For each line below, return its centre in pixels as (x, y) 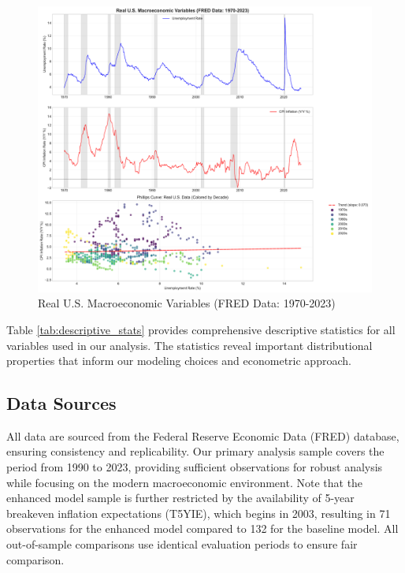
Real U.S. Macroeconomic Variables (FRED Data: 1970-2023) (187, 303)
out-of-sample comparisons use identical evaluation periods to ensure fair (182, 544)
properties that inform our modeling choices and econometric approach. (179, 361)
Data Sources (61, 403)
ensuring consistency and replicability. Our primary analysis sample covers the (195, 451)
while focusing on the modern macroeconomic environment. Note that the (185, 482)
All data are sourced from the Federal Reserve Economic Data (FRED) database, (203, 435)
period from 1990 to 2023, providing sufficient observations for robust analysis (195, 467)
